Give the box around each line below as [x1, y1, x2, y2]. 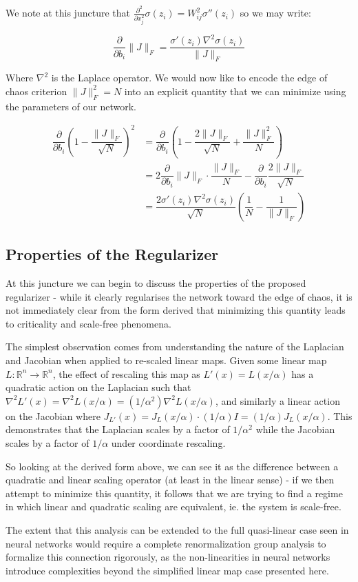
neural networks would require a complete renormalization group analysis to [6, 536, 326, 550]
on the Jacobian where [6, 408, 101, 423]
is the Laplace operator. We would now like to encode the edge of [51, 70, 328, 85]
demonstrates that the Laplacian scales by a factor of [6, 422, 230, 436]
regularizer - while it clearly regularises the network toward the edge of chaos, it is [6, 289, 352, 303]
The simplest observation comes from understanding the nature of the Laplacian [6, 339, 344, 354]
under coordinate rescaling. [111, 436, 226, 450]
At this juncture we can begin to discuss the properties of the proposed [6, 276, 306, 290]
